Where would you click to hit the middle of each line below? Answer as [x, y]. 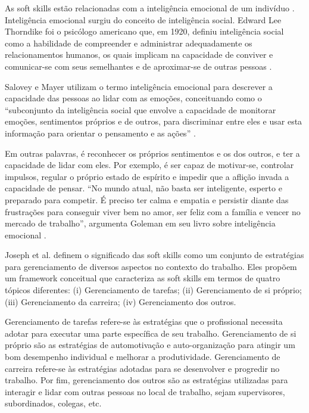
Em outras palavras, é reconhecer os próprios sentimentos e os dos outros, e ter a [152, 153]
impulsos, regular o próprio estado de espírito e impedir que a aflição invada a [147, 176]
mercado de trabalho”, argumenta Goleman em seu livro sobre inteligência [140, 223]
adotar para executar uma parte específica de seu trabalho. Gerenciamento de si [151, 333]
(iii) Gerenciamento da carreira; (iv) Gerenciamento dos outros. [121, 301]
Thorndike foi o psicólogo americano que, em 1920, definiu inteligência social [144, 31]
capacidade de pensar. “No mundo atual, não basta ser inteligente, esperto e [143, 188]
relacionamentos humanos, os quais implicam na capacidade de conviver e [139, 55]
